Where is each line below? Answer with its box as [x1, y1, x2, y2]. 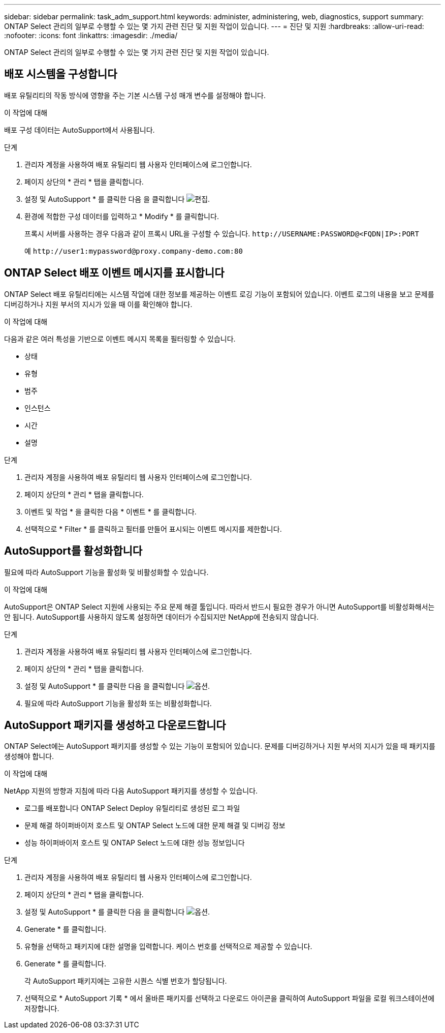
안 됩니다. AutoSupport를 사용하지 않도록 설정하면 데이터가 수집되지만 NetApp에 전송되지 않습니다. [4, 612, 319, 621]
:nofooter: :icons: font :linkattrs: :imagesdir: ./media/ [4, 31, 178, 40]
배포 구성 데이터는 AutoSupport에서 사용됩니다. [4, 125, 155, 134]
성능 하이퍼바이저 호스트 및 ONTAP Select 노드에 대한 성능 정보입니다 [24, 838, 245, 847]
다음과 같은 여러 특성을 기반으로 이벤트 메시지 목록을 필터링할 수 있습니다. [4, 334, 236, 343]
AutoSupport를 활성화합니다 [4, 544, 143, 558]
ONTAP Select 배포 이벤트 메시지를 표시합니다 [4, 266, 225, 280]
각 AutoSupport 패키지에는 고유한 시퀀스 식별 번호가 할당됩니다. [24, 977, 227, 986]
